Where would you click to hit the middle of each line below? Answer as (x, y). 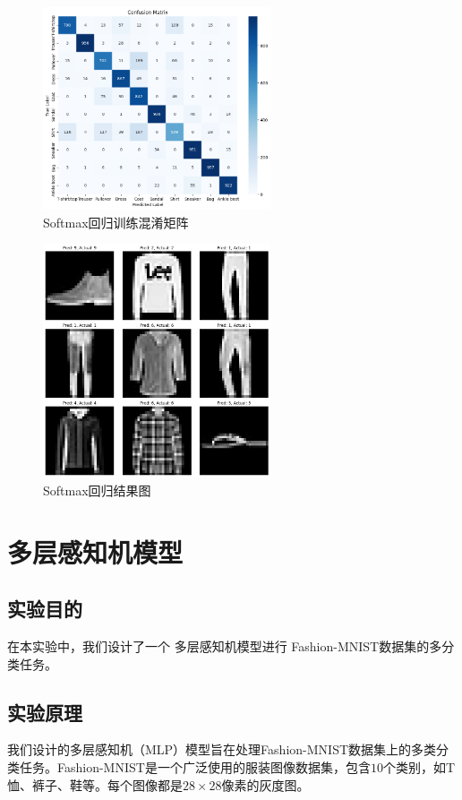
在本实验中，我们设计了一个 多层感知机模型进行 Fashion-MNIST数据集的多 (225, 645)
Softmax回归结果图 (97, 490)
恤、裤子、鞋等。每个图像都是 (95, 784)
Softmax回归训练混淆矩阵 (116, 222)
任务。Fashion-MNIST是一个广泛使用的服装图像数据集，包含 (195, 766)
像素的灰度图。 (265, 784)
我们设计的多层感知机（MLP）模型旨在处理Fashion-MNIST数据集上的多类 (222, 749)
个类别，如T (419, 766)
